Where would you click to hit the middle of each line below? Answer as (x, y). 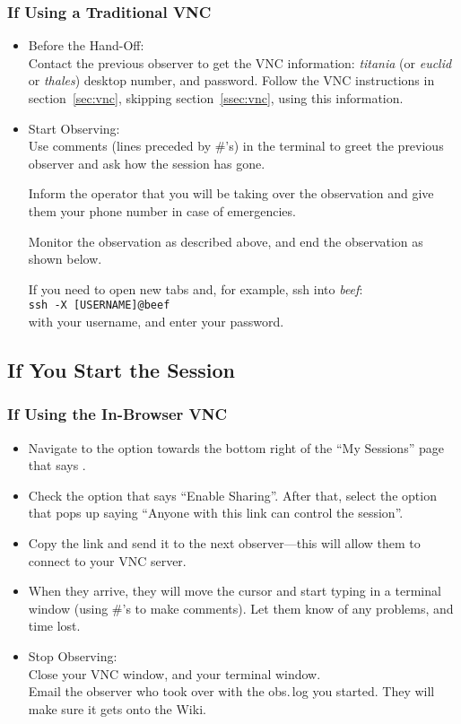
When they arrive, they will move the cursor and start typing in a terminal (235, 591)
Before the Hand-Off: (86, 45)
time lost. (54, 626)
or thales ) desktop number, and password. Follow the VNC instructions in (231, 80)
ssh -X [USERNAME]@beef (99, 305)
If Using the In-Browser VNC (117, 414)
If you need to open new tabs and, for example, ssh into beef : (196, 288)
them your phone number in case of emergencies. (162, 210)
